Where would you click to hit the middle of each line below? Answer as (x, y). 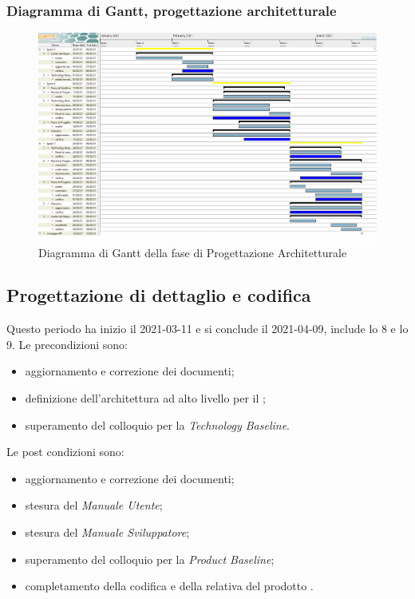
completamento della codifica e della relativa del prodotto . (169, 586)
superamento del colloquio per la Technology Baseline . (157, 424)
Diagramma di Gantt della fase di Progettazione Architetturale (193, 252)
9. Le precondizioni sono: (67, 344)
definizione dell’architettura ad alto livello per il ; (145, 398)
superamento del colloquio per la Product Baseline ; (150, 559)
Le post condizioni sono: (65, 452)
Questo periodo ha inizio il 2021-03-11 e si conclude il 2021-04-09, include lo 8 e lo (207, 329)
